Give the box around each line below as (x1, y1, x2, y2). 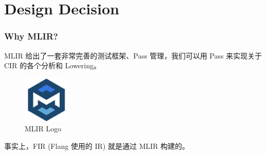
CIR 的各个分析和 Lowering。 (4, 60, 101, 71)
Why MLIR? (4, 30, 58, 43)
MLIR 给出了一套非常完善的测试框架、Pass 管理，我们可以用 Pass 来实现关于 (4, 50, 262, 61)
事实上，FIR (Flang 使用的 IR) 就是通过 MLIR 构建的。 (4, 140, 189, 151)
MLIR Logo (25, 123, 62, 134)
